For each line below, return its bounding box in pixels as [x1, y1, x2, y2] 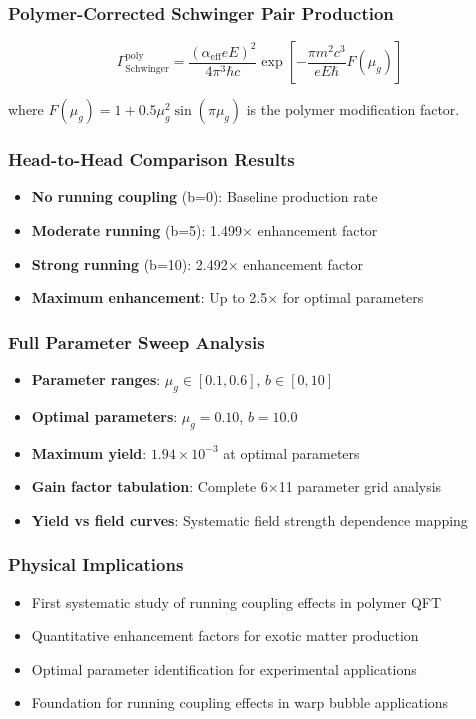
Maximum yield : [31, 442, 147, 463]
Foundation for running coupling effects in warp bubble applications [31, 692, 449, 713]
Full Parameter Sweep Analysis [8, 329, 265, 354]
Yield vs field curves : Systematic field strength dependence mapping [31, 509, 468, 530]
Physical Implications [8, 552, 184, 577]
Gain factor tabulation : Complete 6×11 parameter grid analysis [31, 476, 442, 497]
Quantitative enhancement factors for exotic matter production [31, 625, 419, 646]
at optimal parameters [223, 442, 360, 463]
